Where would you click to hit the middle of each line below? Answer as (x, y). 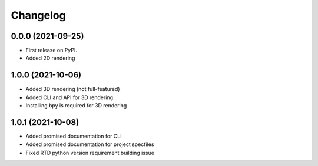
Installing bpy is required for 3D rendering (76, 106)
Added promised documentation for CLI (74, 136)
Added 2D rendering (50, 58)
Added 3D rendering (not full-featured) (73, 89)
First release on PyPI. (52, 50)
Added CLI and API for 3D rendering (69, 97)
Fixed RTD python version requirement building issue (90, 153)
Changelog (38, 15)
